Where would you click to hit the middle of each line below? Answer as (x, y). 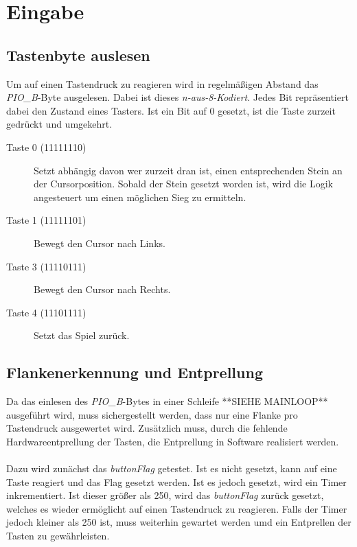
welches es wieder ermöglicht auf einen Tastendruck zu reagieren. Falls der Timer (177, 508)
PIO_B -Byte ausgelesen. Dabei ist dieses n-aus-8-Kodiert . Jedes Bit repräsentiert (177, 97)
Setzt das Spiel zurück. (82, 335)
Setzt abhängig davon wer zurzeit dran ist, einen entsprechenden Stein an (188, 170)
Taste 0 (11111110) (46, 147)
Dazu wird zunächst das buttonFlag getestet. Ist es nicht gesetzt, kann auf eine (172, 468)
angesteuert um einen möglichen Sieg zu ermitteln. (140, 197)
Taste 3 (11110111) (46, 266)
